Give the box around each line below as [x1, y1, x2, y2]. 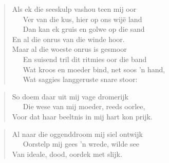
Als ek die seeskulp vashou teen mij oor [12, 4, 137, 14]
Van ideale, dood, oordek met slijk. [12, 148, 122, 159]
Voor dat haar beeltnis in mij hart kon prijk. [12, 111, 153, 121]
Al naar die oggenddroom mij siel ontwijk [12, 128, 143, 139]
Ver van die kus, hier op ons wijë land [23, 13, 142, 24]
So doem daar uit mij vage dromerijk [12, 91, 128, 101]
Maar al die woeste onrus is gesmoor [12, 44, 127, 54]
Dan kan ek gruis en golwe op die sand [23, 24, 145, 34]
